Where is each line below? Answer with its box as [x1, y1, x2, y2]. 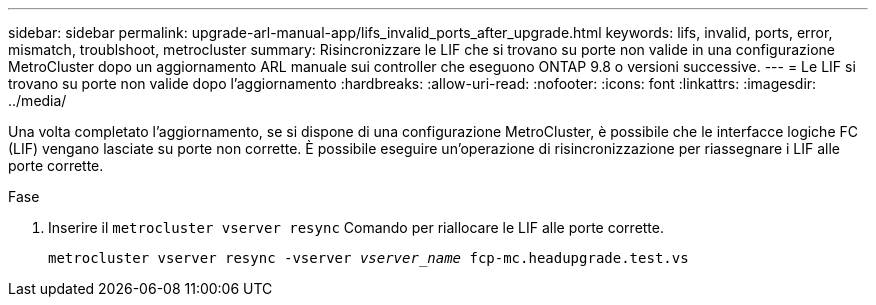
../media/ [8, 92, 67, 109]
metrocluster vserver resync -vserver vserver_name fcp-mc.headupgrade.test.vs [48, 250, 689, 266]
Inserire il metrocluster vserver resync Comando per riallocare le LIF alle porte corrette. [48, 219, 665, 236]
